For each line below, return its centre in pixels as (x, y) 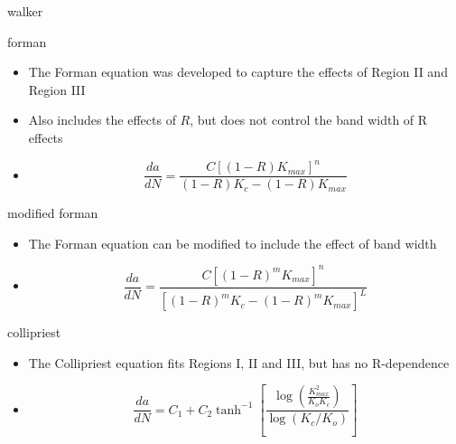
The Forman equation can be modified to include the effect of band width (233, 243)
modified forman (53, 213)
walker (25, 11)
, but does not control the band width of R (309, 120)
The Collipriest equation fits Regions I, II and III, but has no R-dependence (239, 362)
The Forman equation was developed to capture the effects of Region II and (238, 72)
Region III (57, 89)
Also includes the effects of (102, 120)
